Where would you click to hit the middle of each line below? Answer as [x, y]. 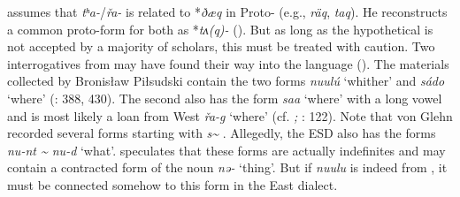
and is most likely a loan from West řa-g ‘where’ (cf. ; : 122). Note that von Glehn [230, 115]
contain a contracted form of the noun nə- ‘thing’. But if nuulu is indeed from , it [227, 167]
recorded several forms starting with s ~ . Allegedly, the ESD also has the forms [222, 133]
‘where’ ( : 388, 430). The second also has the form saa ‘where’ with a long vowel [225, 98]
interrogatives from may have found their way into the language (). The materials [228, 63]
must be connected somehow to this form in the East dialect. [172, 184]
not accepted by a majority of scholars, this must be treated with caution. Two [221, 46]
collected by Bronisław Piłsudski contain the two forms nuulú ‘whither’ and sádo [226, 81]
